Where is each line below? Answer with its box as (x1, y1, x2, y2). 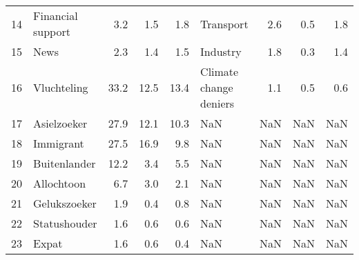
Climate (200, 63, 239, 79)
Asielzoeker (33, 115, 88, 131)
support (33, 23, 70, 39)
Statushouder (33, 215, 97, 231)
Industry (200, 43, 242, 59)
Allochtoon (33, 175, 86, 191)
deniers (200, 95, 235, 111)
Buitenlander (33, 155, 96, 171)
